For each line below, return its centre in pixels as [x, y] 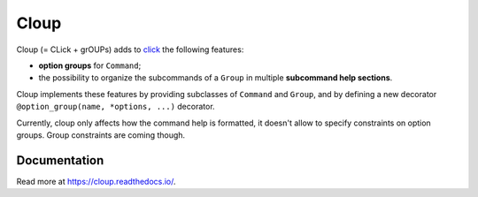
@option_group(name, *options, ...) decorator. [116, 107]
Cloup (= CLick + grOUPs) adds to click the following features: [130, 49]
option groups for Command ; [90, 65]
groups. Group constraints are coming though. [101, 135]
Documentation [60, 160]
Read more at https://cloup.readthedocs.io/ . [96, 181]
